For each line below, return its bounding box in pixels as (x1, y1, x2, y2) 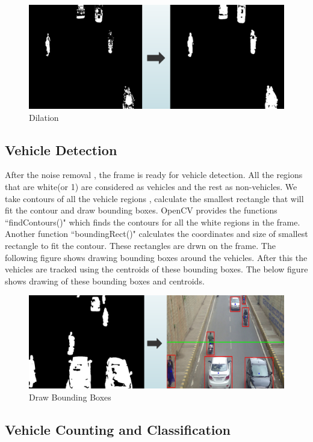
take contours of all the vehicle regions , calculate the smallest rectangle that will (5, 192, 304, 204)
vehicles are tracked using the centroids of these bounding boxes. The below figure (5, 263, 308, 275)
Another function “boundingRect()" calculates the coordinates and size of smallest (5, 227, 308, 240)
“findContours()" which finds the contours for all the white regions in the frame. (5, 215, 300, 228)
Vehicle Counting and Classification (5, 420, 231, 438)
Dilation (29, 111, 59, 123)
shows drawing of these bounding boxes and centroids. (5, 274, 205, 287)
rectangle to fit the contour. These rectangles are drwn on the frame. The (5, 239, 276, 252)
